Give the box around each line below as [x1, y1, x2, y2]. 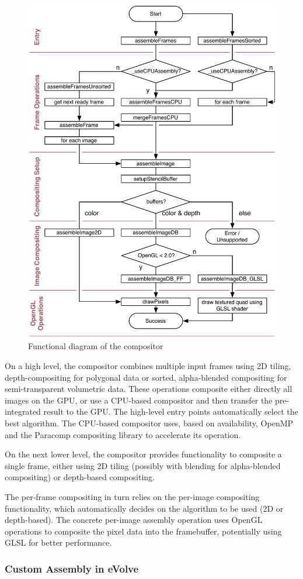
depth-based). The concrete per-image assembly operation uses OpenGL [5, 513, 263, 526]
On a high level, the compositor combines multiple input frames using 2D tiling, [5, 359, 291, 371]
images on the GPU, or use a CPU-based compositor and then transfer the [5, 394, 273, 406]
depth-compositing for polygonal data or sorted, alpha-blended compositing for [5, 371, 287, 383]
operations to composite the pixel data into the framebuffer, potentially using [5, 525, 282, 537]
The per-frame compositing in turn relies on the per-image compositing [5, 490, 260, 502]
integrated [5, 405, 41, 418]
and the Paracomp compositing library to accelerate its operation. [5, 428, 241, 440]
